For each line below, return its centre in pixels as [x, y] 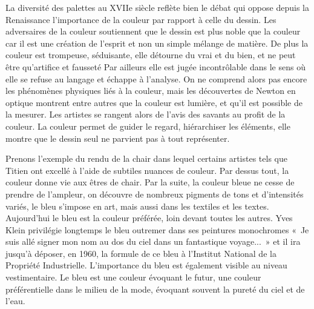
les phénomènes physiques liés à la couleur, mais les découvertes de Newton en [151, 91]
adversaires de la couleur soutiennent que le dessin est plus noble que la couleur [153, 31]
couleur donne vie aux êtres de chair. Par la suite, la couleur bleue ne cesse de [150, 182]
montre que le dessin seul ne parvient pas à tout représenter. [118, 138]
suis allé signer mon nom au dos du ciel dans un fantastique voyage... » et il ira [153, 241]
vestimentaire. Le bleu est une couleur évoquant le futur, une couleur [133, 277]
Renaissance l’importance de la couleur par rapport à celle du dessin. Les [141, 19]
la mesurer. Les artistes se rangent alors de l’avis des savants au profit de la [146, 114]
